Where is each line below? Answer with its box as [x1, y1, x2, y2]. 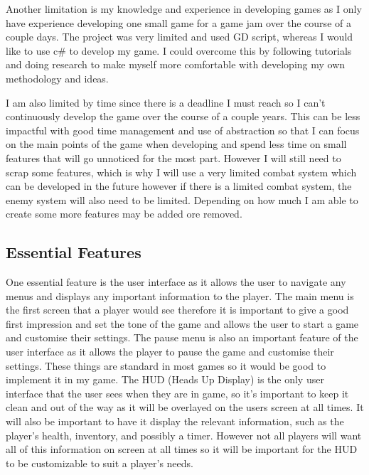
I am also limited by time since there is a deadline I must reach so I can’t [6, 95, 326, 110]
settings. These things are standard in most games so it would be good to [6, 358, 326, 373]
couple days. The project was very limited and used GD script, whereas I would [6, 29, 353, 44]
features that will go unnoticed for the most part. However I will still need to [6, 150, 341, 165]
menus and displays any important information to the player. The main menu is [6, 288, 354, 303]
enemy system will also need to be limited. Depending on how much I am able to [6, 192, 358, 207]
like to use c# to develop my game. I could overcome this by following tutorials [6, 43, 352, 58]
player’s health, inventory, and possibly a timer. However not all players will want [6, 427, 362, 442]
